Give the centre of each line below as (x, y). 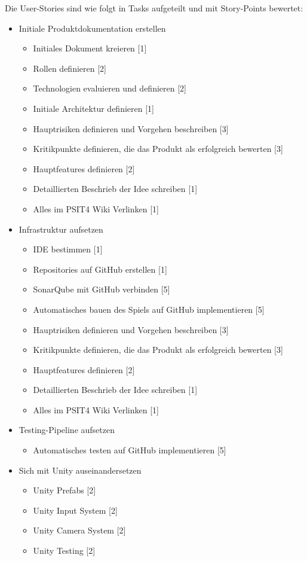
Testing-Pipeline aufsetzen (67, 430)
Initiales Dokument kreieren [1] (90, 48)
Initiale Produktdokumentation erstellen (92, 28)
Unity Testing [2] (64, 551)
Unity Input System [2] (75, 510)
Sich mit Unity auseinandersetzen (80, 470)
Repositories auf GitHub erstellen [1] (100, 269)
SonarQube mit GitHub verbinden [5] (102, 289)
